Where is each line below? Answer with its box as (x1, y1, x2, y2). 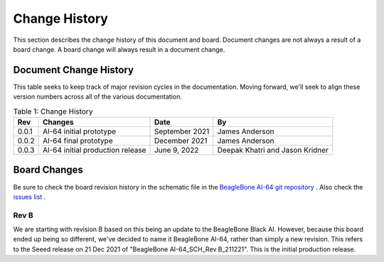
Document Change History (13, 64, 134, 76)
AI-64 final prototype (43, 136, 113, 146)
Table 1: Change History (13, 107, 93, 116)
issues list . (13, 192, 46, 201)
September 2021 (154, 126, 210, 136)
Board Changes (13, 164, 83, 176)
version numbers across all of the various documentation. (13, 92, 183, 101)
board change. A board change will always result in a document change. (13, 45, 225, 53)
